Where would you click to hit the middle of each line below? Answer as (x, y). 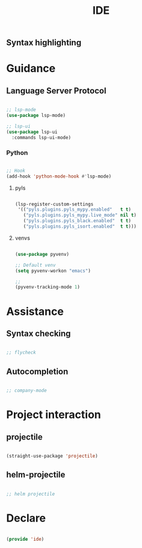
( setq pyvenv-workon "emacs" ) (53, 271)
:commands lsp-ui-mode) (41, 137)
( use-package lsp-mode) (36, 116)
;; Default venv (35, 265)
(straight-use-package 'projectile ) (52, 456)
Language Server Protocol (56, 91)
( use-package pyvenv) (42, 254)
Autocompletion (37, 371)
